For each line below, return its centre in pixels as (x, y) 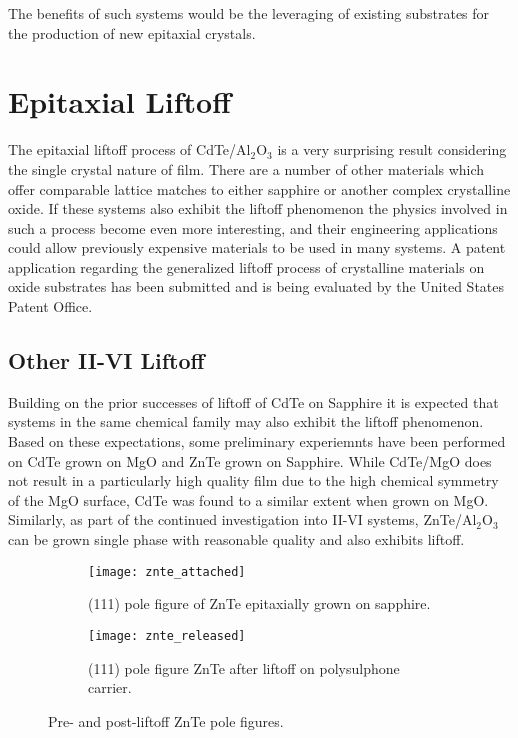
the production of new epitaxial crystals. (132, 32)
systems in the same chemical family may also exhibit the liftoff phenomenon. (246, 421)
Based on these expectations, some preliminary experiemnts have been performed (257, 441)
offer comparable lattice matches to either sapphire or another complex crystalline (259, 188)
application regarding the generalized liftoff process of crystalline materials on (246, 266)
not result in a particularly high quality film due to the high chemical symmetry (253, 480)
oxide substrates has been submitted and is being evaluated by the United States (256, 286)
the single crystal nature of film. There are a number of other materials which (246, 168)
